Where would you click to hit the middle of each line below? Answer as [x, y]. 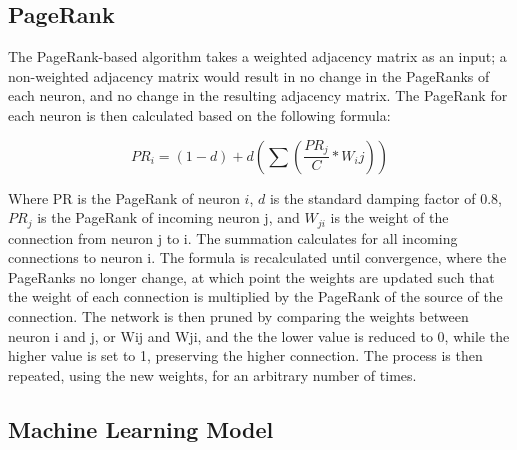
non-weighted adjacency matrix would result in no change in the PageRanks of [249, 75]
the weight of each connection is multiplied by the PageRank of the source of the [255, 296]
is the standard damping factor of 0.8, [385, 197]
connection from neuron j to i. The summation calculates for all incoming [233, 237]
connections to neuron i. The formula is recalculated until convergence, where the [257, 257]
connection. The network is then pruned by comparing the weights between [238, 316]
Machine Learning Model [141, 428]
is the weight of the [389, 217]
